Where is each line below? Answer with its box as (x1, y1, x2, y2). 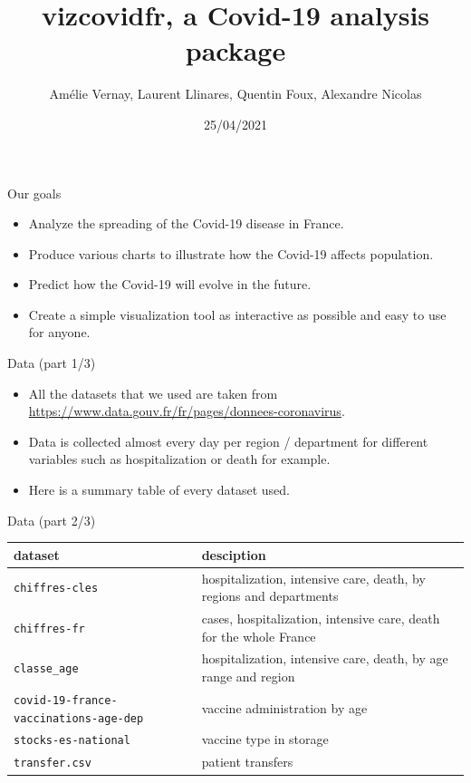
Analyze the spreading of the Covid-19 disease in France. (28, 214, 344, 233)
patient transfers (201, 752, 293, 771)
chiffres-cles (14, 582, 99, 595)
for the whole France (201, 626, 316, 645)
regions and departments (201, 586, 339, 605)
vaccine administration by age (201, 698, 368, 717)
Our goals (7, 183, 62, 202)
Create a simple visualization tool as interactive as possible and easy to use (28, 304, 447, 324)
